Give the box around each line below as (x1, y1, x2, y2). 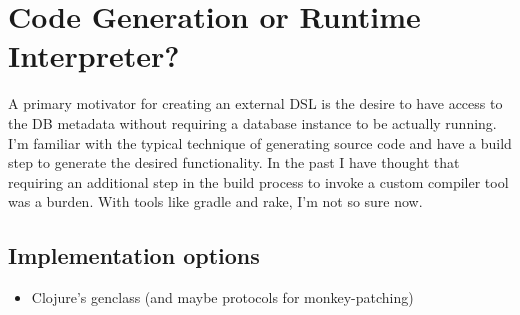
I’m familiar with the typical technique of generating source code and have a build (8, 132, 512, 153)
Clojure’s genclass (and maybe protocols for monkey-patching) (31, 287, 414, 308)
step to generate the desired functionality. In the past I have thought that (8, 152, 460, 173)
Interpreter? (8, 35, 180, 76)
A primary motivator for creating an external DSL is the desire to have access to (8, 93, 503, 114)
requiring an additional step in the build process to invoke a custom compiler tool (8, 171, 509, 192)
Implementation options (8, 240, 260, 271)
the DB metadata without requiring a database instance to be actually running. (8, 112, 497, 133)
